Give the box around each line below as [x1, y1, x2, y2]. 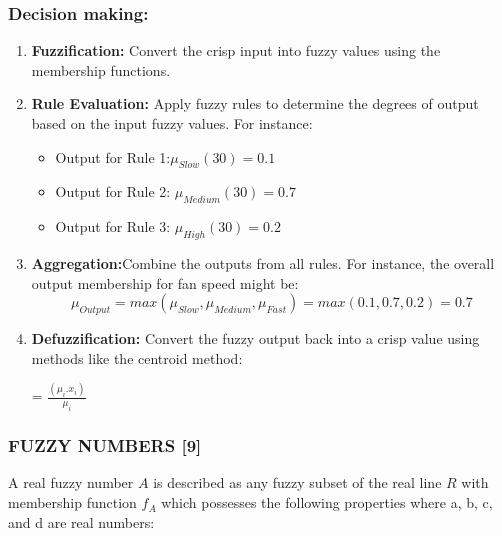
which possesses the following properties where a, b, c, [161, 492, 493, 513]
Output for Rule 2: [55, 181, 171, 202]
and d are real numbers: [8, 511, 155, 532]
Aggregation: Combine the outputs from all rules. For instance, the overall [31, 252, 495, 273]
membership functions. [31, 59, 171, 80]
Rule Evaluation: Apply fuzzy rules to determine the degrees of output [31, 93, 479, 114]
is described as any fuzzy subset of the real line [153, 472, 442, 493]
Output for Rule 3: [55, 216, 171, 237]
